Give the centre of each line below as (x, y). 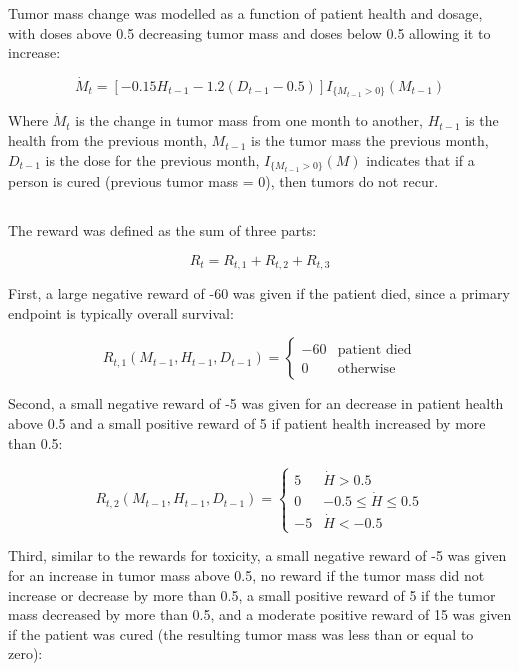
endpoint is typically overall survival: (121, 312)
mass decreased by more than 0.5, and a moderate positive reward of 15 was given (260, 614)
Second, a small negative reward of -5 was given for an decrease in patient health (256, 403)
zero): (25, 653)
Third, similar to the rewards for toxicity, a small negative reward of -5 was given (257, 555)
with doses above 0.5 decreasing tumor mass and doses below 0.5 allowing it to (249, 32)
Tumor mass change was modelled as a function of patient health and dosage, (245, 13)
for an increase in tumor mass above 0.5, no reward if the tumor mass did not (246, 574)
